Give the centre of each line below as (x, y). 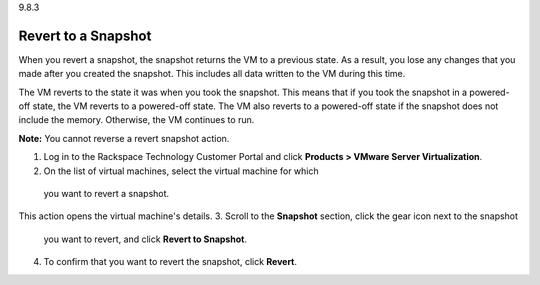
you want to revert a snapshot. (106, 194)
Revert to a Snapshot (85, 35)
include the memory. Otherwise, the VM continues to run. (136, 120)
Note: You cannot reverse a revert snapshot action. (124, 138)
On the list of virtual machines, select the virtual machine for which (181, 171)
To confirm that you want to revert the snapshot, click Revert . (170, 262)
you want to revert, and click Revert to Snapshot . (145, 239)
